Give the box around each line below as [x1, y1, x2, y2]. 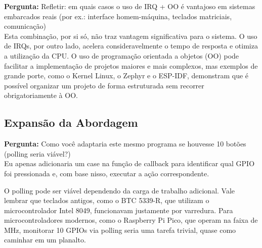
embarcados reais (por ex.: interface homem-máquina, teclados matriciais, [4, 11, 232, 21]
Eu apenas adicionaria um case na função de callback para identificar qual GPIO [4, 158, 255, 169]
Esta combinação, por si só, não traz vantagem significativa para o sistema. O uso [4, 30, 257, 41]
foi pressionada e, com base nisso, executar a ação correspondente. [4, 168, 209, 178]
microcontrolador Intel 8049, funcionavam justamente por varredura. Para [4, 205, 233, 215]
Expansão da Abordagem [4, 115, 138, 130]
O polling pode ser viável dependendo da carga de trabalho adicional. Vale [4, 185, 235, 195]
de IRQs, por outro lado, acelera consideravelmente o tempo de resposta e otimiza [4, 40, 258, 51]
